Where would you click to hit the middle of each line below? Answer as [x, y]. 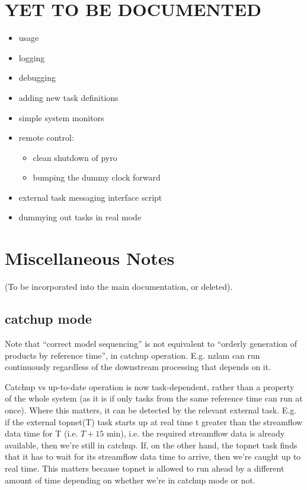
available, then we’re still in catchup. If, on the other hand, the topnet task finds [151, 445]
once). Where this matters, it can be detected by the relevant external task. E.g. [151, 410]
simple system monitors [61, 117]
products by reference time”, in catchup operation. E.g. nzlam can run [132, 355]
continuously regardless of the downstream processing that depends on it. [138, 367]
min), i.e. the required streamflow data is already [196, 433]
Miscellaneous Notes [90, 258]
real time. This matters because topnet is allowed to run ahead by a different [145, 468]
